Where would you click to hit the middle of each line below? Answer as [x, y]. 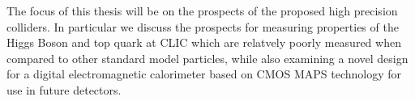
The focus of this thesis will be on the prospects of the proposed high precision [202, 11]
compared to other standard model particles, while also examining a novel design [207, 58]
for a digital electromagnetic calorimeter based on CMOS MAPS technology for [204, 74]
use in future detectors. [64, 89]
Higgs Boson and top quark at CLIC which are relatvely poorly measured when [204, 42]
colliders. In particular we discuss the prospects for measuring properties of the [203, 26]
